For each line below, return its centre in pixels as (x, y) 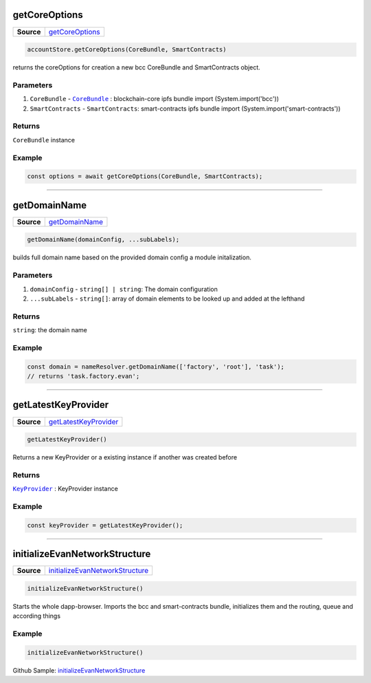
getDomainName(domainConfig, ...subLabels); (103, 240)
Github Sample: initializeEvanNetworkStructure (79, 670)
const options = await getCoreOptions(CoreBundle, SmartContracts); (145, 176)
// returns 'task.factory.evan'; (83, 376)
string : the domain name (50, 330)
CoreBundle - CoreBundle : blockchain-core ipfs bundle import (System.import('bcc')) (155, 99)
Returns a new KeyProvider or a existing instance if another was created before (125, 457)
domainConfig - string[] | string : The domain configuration (124, 289)
